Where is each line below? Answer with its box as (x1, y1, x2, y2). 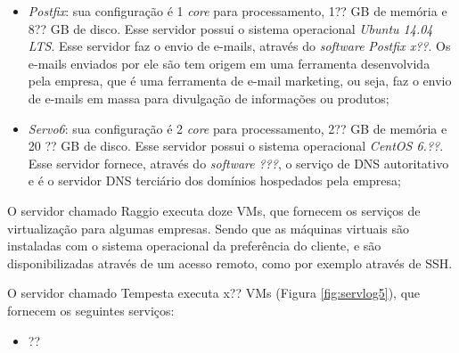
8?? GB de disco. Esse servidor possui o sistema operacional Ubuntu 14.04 (28, 19, 433, 37)
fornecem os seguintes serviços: (7, 300, 175, 319)
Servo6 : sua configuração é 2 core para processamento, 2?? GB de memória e (28, 119, 447, 137)
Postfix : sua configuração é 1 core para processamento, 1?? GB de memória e (28, 2, 447, 20)
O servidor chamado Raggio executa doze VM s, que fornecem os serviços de (7, 201, 421, 219)
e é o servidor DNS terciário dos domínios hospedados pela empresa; (28, 171, 401, 190)
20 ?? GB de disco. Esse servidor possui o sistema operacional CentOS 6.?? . (28, 136, 444, 155)
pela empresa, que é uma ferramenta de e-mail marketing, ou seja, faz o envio (28, 71, 452, 90)
